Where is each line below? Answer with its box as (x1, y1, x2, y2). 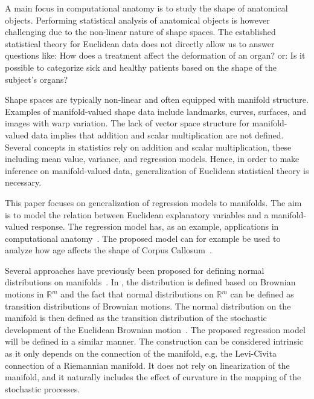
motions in (5, 288, 44, 300)
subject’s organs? (5, 73, 68, 85)
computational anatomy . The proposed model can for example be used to (5, 232, 281, 244)
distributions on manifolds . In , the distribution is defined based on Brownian (5, 276, 296, 288)
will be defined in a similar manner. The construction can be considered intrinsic (5, 335, 304, 348)
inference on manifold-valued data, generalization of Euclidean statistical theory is (5, 164, 309, 177)
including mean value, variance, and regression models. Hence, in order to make (5, 152, 300, 165)
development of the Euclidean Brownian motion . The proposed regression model (5, 323, 306, 336)
